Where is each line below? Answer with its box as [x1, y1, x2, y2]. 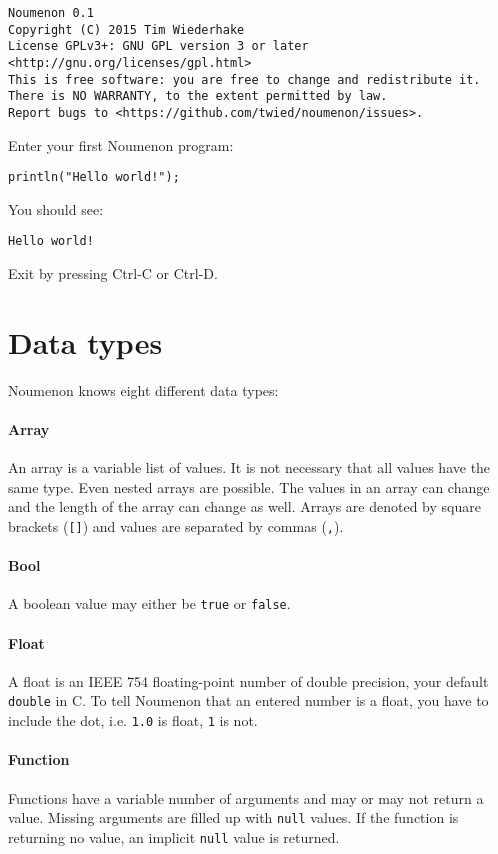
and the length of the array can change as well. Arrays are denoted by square [8, 496, 481, 517]
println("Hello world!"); [8, 170, 180, 185]
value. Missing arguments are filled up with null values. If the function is [8, 807, 459, 828]
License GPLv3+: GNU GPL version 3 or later [8, 39, 309, 54]
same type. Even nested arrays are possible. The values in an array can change [8, 476, 490, 497]
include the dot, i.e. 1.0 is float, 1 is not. [8, 710, 258, 731]
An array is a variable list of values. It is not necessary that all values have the [8, 457, 491, 478]
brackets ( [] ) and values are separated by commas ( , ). [8, 515, 344, 536]
